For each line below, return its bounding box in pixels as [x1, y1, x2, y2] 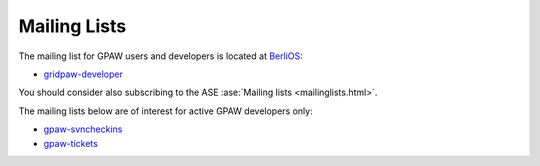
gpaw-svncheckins [43, 123, 123, 135]
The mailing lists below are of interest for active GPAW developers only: [18, 105, 314, 117]
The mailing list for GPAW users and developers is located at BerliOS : [18, 50, 304, 62]
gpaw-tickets [43, 137, 99, 149]
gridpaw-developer [43, 68, 124, 80]
